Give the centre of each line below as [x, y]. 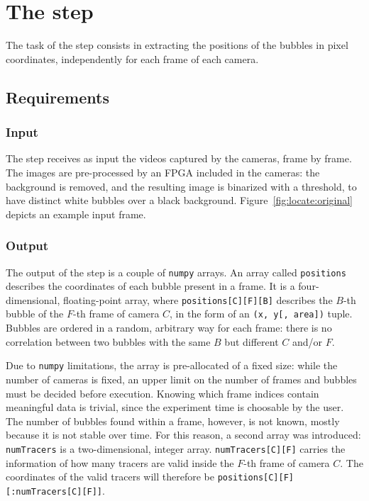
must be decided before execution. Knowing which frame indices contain [163, 393]
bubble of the [35, 314]
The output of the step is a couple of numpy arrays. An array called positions [176, 272]
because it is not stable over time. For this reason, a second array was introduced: [183, 435]
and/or [307, 341]
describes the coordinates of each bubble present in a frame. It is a [150, 286]
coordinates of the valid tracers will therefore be [110, 477]
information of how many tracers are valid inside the [120, 462]
